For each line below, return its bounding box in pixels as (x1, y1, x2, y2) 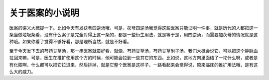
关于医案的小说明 (9, 7, 80, 18)
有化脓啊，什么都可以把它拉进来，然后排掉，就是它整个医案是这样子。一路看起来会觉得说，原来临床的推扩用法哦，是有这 (9, 62, 258, 68)
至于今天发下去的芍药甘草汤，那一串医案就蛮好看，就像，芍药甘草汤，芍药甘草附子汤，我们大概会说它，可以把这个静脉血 (9, 48, 258, 54)
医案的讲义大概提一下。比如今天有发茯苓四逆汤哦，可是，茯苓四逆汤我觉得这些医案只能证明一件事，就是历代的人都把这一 (9, 25, 258, 31)
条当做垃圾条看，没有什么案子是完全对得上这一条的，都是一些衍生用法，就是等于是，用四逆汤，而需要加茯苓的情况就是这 (9, 31, 258, 37)
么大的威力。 (9, 69, 36, 75)
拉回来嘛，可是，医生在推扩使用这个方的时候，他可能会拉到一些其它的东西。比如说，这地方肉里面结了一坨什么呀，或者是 (9, 55, 258, 61)
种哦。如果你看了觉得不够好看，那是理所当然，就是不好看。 (9, 39, 132, 45)
